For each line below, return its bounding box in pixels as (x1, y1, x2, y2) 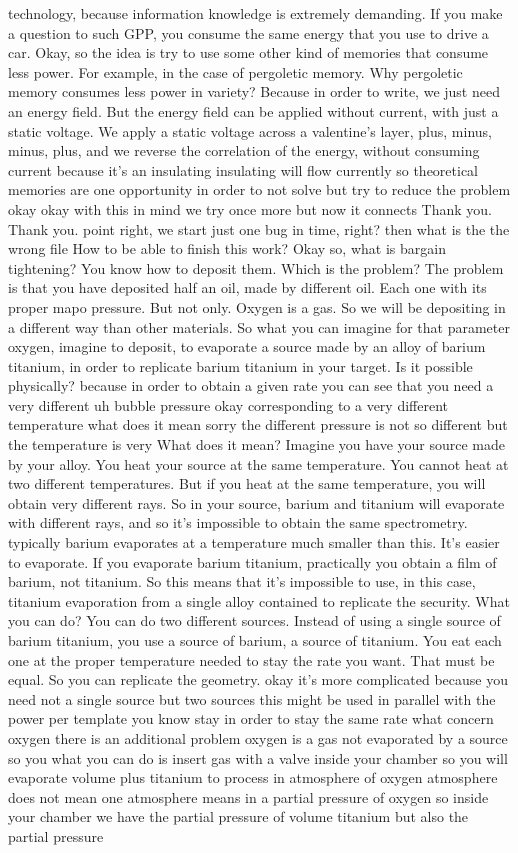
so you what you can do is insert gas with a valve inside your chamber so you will (8, 747, 508, 768)
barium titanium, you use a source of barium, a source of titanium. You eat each (8, 630, 502, 650)
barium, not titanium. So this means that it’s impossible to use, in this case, (8, 571, 476, 592)
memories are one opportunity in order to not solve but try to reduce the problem (8, 179, 511, 200)
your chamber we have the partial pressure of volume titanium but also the (8, 806, 469, 827)
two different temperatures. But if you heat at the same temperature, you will (8, 473, 486, 494)
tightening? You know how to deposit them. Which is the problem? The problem (8, 257, 504, 278)
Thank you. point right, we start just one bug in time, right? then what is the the (8, 218, 510, 239)
